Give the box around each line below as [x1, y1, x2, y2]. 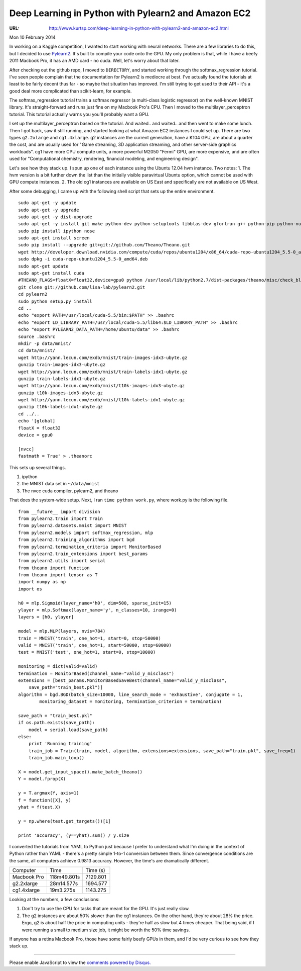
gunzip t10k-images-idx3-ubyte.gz [18, 390, 103, 396]
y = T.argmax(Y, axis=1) [18, 790, 79, 796]
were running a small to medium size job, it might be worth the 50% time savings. [22, 927, 190, 933]
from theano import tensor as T [18, 572, 98, 578]
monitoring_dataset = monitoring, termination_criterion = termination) [39, 699, 222, 704]
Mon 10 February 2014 [9, 34, 56, 40]
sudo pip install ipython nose [18, 228, 95, 234]
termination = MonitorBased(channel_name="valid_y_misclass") [18, 670, 175, 676]
